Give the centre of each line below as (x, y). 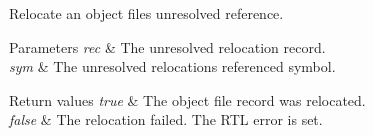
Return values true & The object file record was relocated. (187, 99)
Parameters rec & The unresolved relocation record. (167, 46)
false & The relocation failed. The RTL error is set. (166, 119)
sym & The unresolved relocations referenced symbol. (172, 66)
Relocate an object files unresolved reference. (146, 13)
